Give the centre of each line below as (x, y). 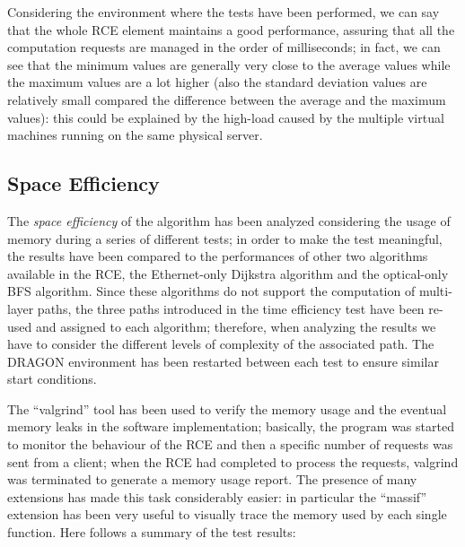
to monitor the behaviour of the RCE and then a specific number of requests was (230, 444)
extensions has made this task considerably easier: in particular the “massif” (217, 496)
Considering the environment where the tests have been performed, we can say (224, 12)
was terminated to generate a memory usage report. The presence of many (212, 479)
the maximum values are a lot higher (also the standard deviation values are (217, 82)
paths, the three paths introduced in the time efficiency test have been (231, 308)
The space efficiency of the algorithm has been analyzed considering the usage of (229, 220)
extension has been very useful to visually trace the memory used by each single (227, 514)
